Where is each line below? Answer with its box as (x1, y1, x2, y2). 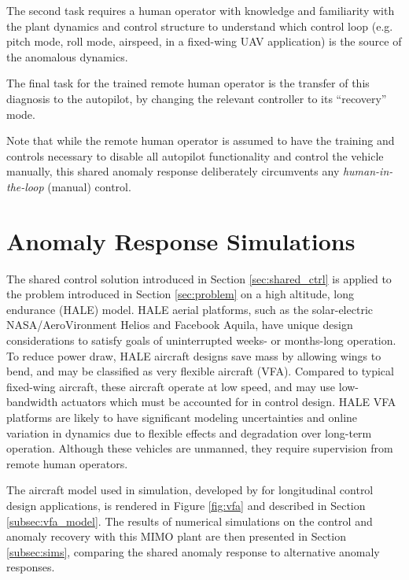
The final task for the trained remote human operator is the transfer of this (6, 75, 370, 91)
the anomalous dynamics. (6, 48, 128, 65)
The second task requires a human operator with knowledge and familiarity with (6, 2, 395, 18)
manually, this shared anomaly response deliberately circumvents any (6, 163, 340, 179)
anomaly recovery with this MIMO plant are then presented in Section (6, 528, 346, 545)
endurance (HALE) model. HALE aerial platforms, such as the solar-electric (6, 301, 373, 317)
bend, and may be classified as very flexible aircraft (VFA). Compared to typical (6, 363, 394, 379)
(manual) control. (47, 178, 131, 194)
